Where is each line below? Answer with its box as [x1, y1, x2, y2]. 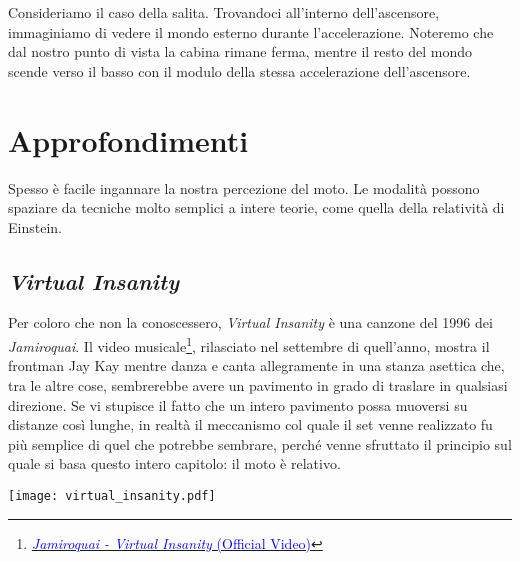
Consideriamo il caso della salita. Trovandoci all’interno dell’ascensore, [8, 2, 440, 22]
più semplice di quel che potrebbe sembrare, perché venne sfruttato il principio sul [8, 433, 512, 454]
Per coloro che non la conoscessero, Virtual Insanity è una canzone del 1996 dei [8, 312, 493, 333]
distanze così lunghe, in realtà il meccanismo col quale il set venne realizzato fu [8, 414, 493, 435]
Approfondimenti [8, 119, 249, 160]
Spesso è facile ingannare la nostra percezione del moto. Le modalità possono [8, 177, 480, 198]
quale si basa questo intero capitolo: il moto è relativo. [8, 453, 341, 474]
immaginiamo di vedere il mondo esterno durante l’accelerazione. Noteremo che [8, 21, 494, 42]
